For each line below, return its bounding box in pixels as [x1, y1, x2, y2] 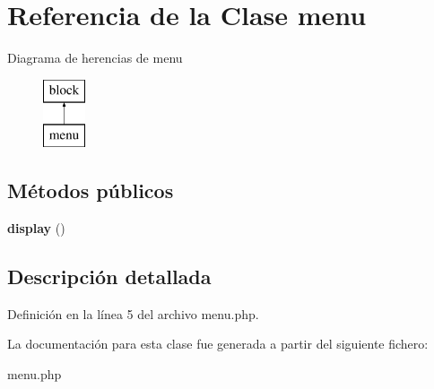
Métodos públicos [7, 177, 174, 204]
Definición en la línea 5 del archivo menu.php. [7, 304, 259, 323]
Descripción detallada [7, 263, 212, 290]
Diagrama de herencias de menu [7, 48, 183, 67]
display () [7, 219, 65, 238]
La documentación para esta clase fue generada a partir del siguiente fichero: [7, 334, 429, 353]
